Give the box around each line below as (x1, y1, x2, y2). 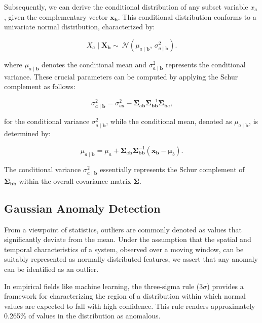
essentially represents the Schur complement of (100, 164, 245, 174)
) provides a (207, 280, 244, 291)
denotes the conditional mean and (42, 59, 147, 69)
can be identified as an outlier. (4, 263, 99, 274)
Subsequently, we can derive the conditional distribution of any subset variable (4, 2, 248, 12)
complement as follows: (4, 81, 76, 92)
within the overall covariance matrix (19, 175, 131, 186)
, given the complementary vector (4, 11, 108, 22)
